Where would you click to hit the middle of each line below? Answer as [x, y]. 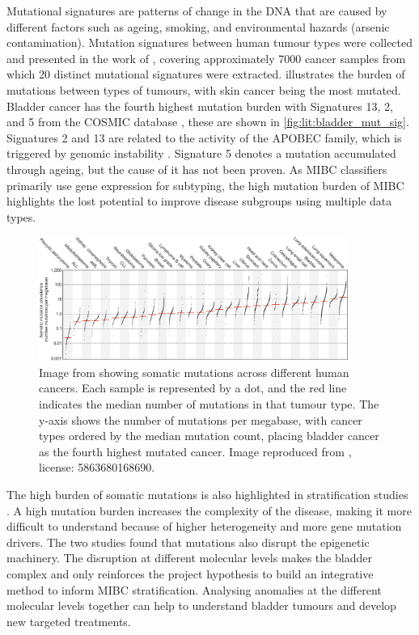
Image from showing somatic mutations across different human [194, 372]
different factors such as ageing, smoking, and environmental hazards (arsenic [198, 26]
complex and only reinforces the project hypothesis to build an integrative [190, 573]
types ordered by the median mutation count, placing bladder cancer [209, 436]
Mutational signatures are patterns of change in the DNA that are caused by [197, 11]
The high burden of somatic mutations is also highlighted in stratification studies [207, 494]
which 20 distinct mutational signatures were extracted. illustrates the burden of [206, 74]
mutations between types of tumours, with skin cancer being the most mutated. [204, 89]
